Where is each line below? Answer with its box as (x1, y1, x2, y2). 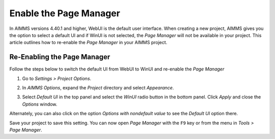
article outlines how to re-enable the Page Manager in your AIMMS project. (9, 40, 168, 46)
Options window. (22, 101, 58, 107)
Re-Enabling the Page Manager (9, 53, 111, 61)
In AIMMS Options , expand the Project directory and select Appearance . (22, 85, 174, 91)
